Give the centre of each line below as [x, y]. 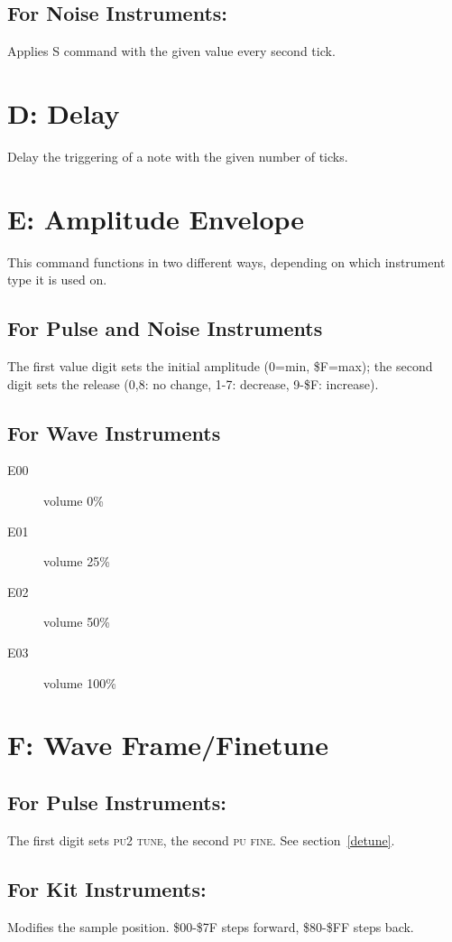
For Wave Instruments [114, 432]
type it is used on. [57, 280]
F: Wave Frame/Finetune [168, 745]
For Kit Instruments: [107, 888]
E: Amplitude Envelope [156, 218]
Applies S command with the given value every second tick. [171, 51]
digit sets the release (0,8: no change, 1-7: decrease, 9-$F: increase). [193, 383]
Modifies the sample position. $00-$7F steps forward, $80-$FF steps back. [211, 926]
